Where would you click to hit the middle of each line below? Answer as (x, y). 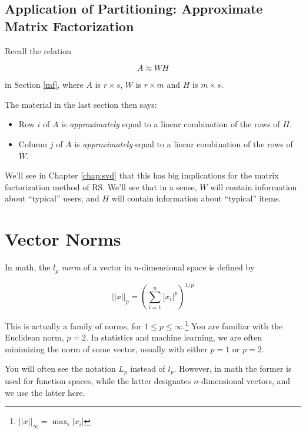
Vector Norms (63, 239)
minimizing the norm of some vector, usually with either (106, 348)
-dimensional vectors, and (245, 380)
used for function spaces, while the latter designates (98, 380)
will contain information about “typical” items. (196, 198)
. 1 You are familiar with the (233, 325)
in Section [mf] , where (44, 85)
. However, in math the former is (233, 368)
